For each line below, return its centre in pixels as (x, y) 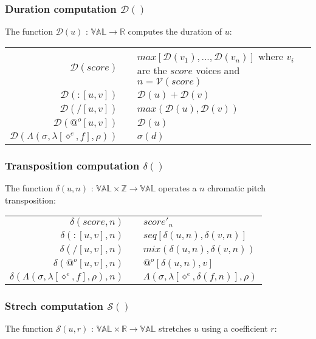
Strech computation (54, 306)
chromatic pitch (237, 188)
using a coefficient (235, 328)
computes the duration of (175, 31)
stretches (175, 328)
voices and (218, 70)
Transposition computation (72, 165)
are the (152, 70)
